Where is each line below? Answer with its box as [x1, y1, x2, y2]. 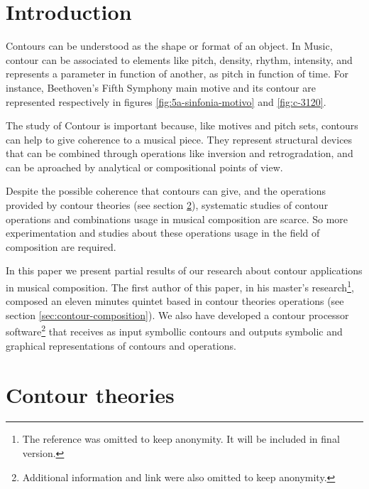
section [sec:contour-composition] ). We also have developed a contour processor [6, 307, 349, 322]
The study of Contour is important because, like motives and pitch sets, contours [6, 118, 358, 133]
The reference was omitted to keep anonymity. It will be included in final [22, 431, 340, 446]
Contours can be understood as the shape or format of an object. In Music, [6, 38, 333, 53]
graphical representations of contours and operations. [6, 338, 236, 353]
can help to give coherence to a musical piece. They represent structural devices [6, 131, 353, 146]
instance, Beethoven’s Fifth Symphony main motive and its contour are [6, 80, 316, 95]
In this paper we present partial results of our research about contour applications [6, 263, 363, 278]
